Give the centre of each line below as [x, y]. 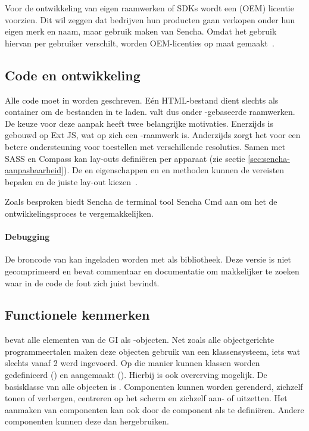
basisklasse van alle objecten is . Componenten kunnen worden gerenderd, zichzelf [154, 386]
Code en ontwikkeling [73, 75]
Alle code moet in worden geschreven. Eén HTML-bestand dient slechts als [142, 100]
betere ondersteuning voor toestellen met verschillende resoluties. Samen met [145, 146]
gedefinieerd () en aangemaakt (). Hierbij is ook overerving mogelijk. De [136, 375]
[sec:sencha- [269, 158]
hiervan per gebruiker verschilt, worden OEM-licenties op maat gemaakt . [140, 43]
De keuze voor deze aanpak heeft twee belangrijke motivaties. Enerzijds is [139, 123]
